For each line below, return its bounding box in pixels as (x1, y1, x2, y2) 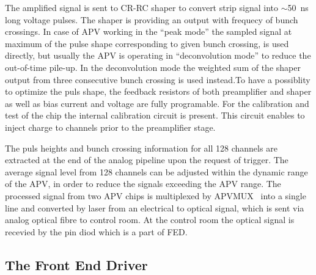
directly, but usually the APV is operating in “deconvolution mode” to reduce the (5, 49, 311, 62)
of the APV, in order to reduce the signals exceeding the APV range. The (5, 177, 281, 190)
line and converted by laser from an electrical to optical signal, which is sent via (5, 201, 304, 214)
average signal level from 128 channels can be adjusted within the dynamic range (5, 165, 308, 178)
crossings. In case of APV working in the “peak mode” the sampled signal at (5, 25, 292, 38)
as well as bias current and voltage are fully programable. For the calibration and (5, 97, 309, 109)
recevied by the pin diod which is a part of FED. (5, 225, 188, 238)
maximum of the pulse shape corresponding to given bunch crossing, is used (5, 37, 289, 50)
